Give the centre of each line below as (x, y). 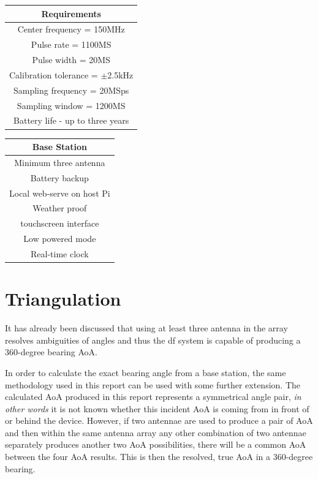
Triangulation (63, 299)
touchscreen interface (60, 223)
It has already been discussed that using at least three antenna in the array (146, 328)
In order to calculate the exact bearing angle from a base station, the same (146, 372)
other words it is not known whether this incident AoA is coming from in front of (157, 408)
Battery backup (59, 177)
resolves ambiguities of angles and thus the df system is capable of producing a (153, 340)
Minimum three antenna (60, 162)
